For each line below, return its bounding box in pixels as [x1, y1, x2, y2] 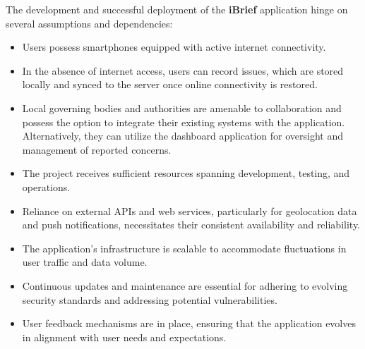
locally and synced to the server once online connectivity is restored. [22, 77, 318, 92]
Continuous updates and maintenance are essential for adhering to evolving [22, 278, 348, 293]
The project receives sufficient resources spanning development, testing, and [22, 166, 350, 180]
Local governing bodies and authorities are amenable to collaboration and [22, 100, 342, 115]
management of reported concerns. [22, 142, 172, 157]
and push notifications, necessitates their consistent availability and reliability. [22, 217, 361, 232]
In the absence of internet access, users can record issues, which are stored [22, 63, 344, 78]
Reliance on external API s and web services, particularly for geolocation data [22, 203, 357, 218]
